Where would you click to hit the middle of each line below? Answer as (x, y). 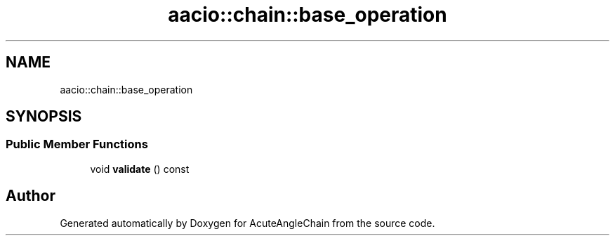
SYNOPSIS (44, 117)
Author (31, 196)
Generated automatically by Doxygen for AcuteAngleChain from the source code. (247, 223)
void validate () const (140, 169)
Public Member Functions (77, 144)
